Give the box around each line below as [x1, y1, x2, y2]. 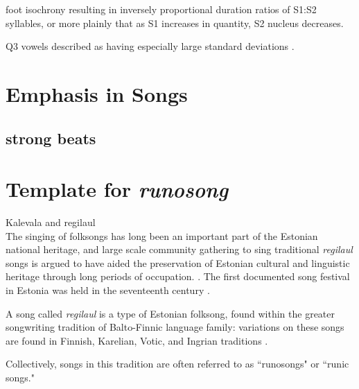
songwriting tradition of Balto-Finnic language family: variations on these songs [6, 320, 344, 334]
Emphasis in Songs [6, 79, 188, 107]
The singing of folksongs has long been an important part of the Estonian [6, 228, 318, 243]
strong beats [6, 127, 96, 148]
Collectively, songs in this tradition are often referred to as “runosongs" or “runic [6, 356, 349, 371]
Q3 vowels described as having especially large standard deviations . [6, 39, 295, 53]
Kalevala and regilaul [6, 215, 96, 230]
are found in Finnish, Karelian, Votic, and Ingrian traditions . [6, 333, 268, 347]
